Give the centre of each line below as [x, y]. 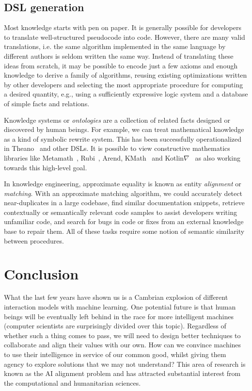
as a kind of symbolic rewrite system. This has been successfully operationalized [123, 138]
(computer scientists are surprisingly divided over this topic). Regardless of [115, 326]
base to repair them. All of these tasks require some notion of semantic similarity [124, 231]
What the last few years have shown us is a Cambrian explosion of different [116, 297]
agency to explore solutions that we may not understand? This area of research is [125, 364]
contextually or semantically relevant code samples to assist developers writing [120, 212]
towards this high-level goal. [46, 167]
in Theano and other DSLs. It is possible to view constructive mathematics [117, 148]
